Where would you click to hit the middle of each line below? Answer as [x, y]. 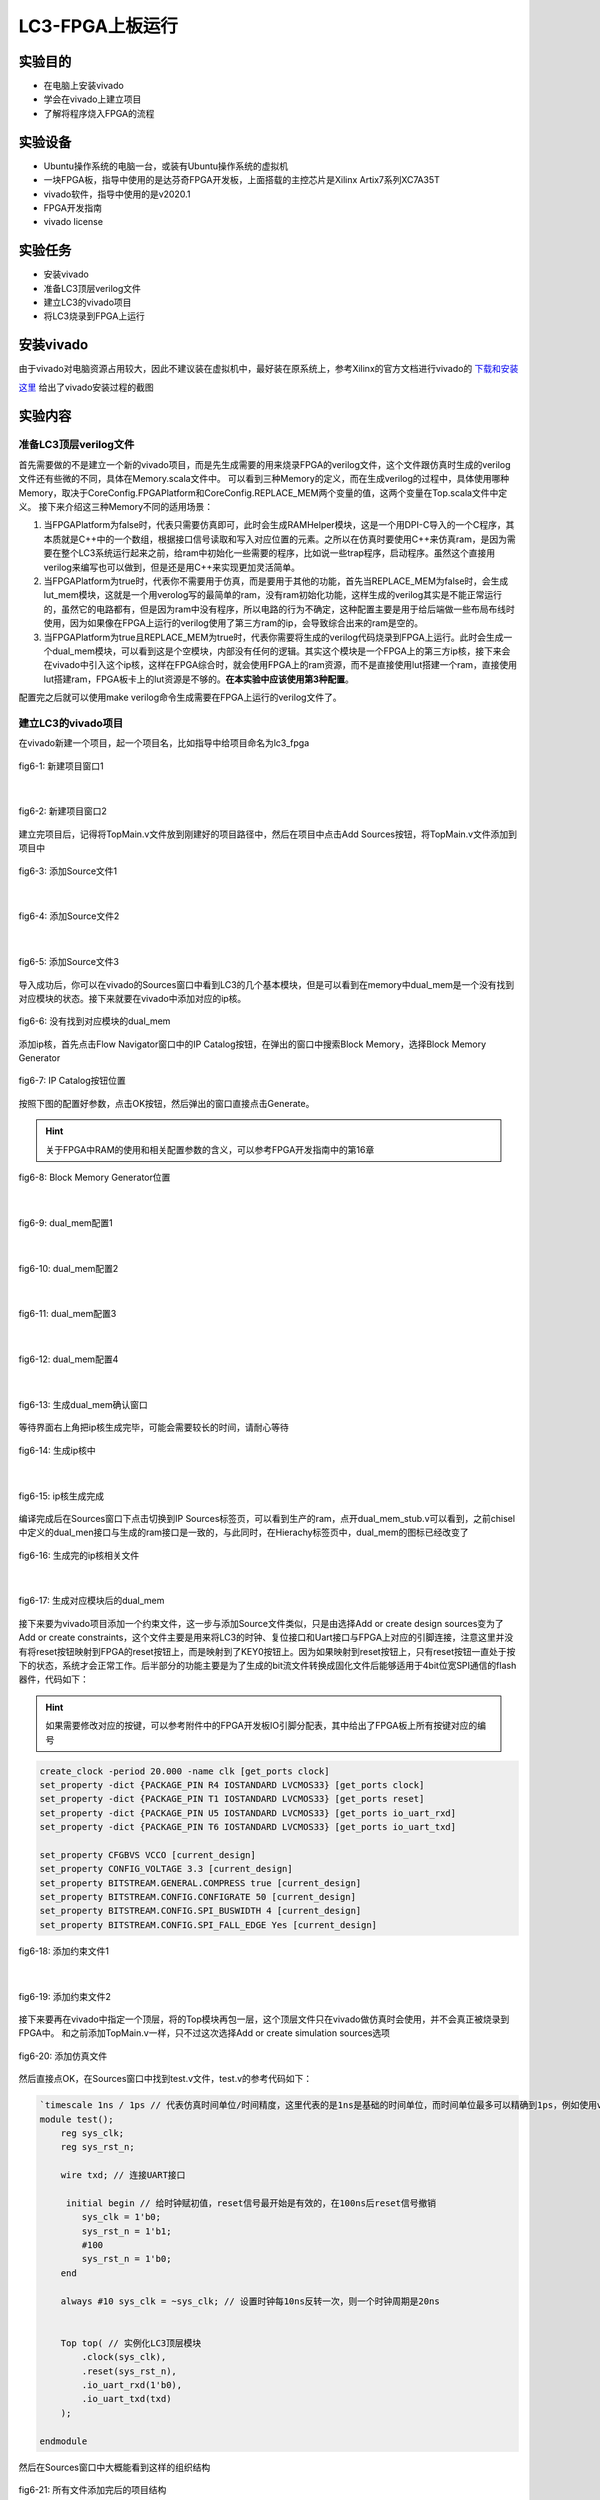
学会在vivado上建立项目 [92, 99]
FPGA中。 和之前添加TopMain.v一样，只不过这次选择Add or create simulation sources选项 [204, 2033]
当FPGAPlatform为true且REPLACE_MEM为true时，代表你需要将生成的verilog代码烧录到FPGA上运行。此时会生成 [273, 637]
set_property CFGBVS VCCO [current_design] [148, 1854]
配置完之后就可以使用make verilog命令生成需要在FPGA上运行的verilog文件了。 [180, 697]
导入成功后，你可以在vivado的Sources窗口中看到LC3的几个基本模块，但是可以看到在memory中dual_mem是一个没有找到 [266, 984]
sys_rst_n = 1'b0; [126, 2259]
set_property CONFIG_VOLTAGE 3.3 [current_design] [166, 1869]
